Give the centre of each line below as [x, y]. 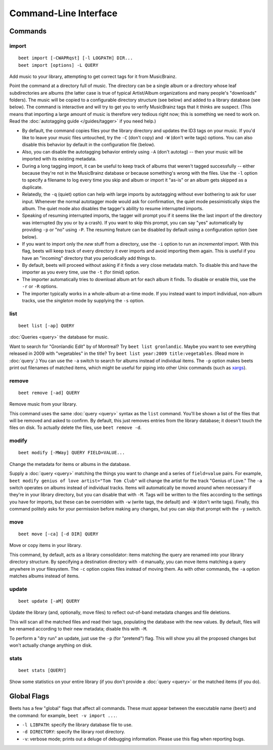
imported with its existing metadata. [59, 159]
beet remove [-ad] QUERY [49, 393]
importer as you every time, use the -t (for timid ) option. [81, 272]
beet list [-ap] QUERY [47, 326]
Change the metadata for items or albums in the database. [70, 464]
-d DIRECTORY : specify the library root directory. [74, 732]
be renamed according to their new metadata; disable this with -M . [78, 629]
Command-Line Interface [63, 13]
